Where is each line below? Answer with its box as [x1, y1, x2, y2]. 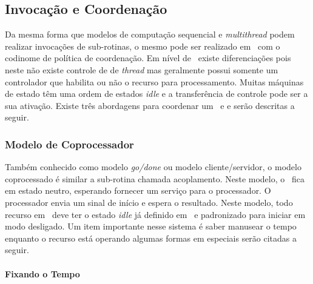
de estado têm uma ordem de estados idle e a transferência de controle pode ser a [5, 87, 308, 100]
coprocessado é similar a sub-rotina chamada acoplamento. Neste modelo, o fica [5, 172, 305, 185]
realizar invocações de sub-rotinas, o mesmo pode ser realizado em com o [5, 39, 280, 52]
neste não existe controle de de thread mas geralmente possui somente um [5, 63, 278, 76]
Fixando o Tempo [5, 267, 80, 280]
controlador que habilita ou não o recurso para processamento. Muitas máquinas [5, 75, 304, 88]
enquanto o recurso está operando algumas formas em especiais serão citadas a [5, 231, 297, 244]
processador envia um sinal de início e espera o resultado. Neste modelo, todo [5, 196, 293, 208]
